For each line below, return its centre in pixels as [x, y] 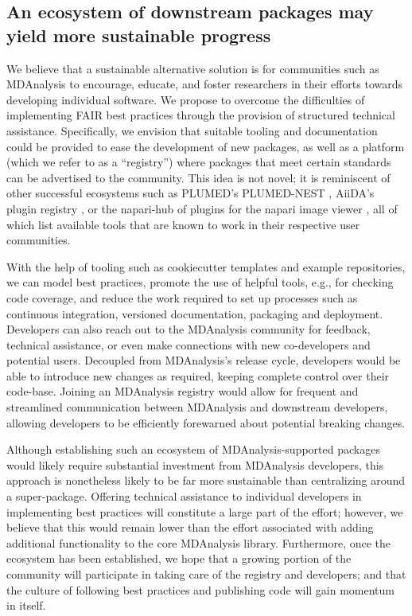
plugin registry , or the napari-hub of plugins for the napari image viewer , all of [202, 208]
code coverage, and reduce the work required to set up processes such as [182, 297]
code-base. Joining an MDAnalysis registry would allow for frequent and [183, 391]
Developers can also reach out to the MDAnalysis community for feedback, [189, 329]
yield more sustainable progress [139, 35]
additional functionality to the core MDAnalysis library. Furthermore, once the [199, 542]
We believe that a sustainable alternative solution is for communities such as [193, 68]
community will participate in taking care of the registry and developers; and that [206, 574]
